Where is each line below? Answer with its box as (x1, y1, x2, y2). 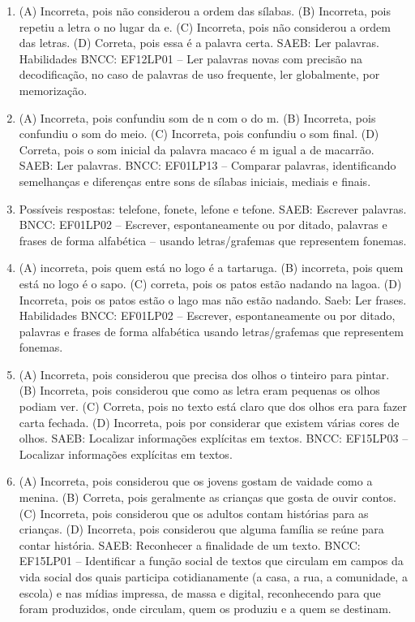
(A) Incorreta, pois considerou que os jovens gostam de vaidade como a (19, 473, 373, 490)
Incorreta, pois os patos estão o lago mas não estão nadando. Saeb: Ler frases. (19, 291, 407, 308)
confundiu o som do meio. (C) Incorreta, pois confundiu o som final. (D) (19, 125, 379, 142)
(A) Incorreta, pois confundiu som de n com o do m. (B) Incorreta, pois (19, 109, 376, 126)
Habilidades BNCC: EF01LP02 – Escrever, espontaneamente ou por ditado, (19, 307, 396, 324)
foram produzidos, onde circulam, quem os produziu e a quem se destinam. (19, 600, 391, 617)
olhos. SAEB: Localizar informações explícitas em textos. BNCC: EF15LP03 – (19, 430, 409, 447)
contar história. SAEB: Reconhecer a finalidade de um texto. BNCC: (19, 536, 361, 553)
